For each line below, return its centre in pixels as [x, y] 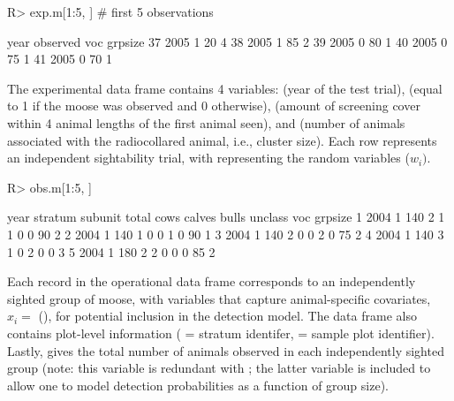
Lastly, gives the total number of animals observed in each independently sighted [226, 350]
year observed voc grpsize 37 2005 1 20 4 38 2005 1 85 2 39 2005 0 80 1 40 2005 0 [227, 41]
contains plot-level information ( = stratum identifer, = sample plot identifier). [221, 333]
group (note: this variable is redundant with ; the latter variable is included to [219, 368]
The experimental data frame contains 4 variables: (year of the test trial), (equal [225, 88]
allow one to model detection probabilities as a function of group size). [198, 385]
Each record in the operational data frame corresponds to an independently [212, 281]
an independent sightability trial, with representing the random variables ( [208, 158]
